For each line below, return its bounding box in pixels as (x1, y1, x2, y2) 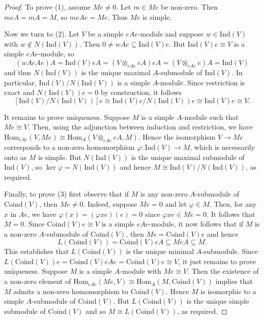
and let (165, 198, 187, 209)
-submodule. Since (201, 246, 258, 257)
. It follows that (207, 208, 255, 219)
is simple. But (38, 151, 81, 162)
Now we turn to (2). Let (4, 28, 79, 39)
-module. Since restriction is (158, 77, 245, 87)
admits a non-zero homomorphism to (13, 285, 129, 296)
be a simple (88, 28, 124, 39)
